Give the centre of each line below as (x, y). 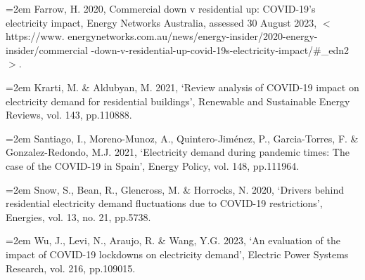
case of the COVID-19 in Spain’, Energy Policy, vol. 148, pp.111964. (153, 165)
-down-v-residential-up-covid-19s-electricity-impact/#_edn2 (220, 49)
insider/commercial (47, 49)
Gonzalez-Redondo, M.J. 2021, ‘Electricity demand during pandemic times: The (178, 152)
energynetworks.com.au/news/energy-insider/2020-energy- (193, 36)
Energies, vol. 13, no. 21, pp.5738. (78, 216)
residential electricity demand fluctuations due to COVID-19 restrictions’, (164, 203)
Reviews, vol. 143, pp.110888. (69, 115)
